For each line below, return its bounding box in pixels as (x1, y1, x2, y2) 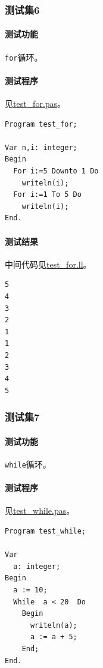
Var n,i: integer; (5, 143, 77, 152)
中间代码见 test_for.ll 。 (5, 257, 92, 270)
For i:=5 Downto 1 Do (13, 167, 99, 176)
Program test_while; (5, 527, 86, 536)
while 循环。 (5, 458, 51, 470)
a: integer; (13, 562, 61, 571)
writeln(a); (30, 621, 77, 630)
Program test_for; (5, 119, 77, 128)
